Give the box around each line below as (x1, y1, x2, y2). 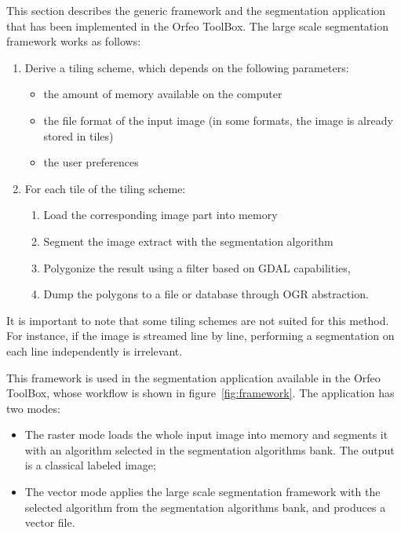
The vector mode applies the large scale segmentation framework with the (24, 484, 381, 500)
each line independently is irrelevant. (6, 342, 183, 359)
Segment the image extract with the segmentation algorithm (43, 232, 334, 249)
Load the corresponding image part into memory (43, 206, 278, 223)
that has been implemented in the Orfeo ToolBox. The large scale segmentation (6, 17, 388, 34)
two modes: (6, 400, 60, 416)
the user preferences (43, 154, 139, 170)
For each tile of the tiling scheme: (24, 180, 186, 196)
